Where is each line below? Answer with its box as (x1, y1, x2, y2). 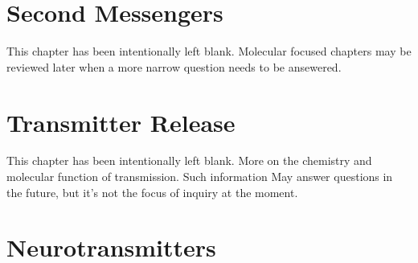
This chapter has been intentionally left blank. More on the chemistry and (6, 152, 372, 169)
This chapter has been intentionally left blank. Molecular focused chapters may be (6, 43, 412, 60)
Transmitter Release (6, 105, 236, 138)
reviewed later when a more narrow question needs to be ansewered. (6, 58, 342, 75)
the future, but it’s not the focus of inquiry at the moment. (6, 183, 298, 200)
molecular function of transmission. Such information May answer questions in (6, 168, 393, 185)
